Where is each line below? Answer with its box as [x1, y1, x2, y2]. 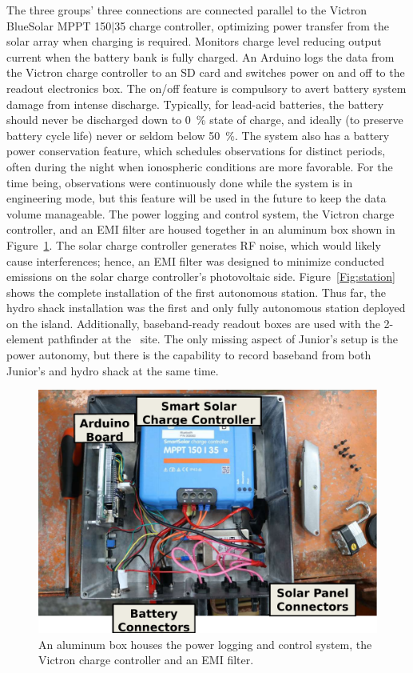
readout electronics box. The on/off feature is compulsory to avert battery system [6, 79, 407, 96]
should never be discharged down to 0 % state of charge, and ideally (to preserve [6, 111, 403, 128]
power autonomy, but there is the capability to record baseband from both [6, 347, 371, 363]
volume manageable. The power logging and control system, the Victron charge [6, 205, 395, 222]
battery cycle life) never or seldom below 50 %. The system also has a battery [6, 126, 390, 143]
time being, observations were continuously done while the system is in [6, 174, 353, 190]
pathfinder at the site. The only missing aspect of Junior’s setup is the [47, 330, 399, 347]
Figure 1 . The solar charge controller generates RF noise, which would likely [6, 236, 381, 253]
